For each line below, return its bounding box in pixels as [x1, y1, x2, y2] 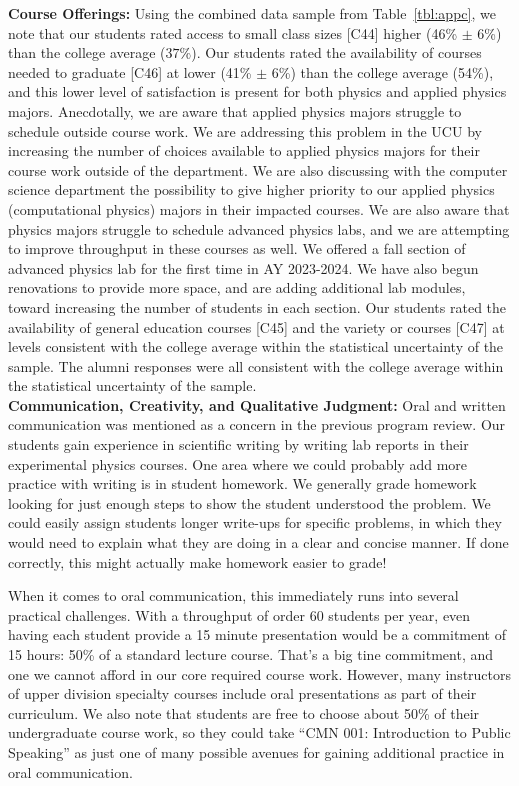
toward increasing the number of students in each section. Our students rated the [8, 296, 507, 317]
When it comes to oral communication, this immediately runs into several [8, 585, 459, 606]
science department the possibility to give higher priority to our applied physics [8, 179, 495, 200]
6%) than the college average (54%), [271, 61, 494, 82]
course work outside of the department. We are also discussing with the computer [8, 159, 508, 180]
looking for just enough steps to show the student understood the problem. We [8, 492, 491, 513]
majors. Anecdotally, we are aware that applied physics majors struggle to [8, 100, 462, 121]
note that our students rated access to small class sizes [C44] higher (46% [8, 22, 458, 43]
